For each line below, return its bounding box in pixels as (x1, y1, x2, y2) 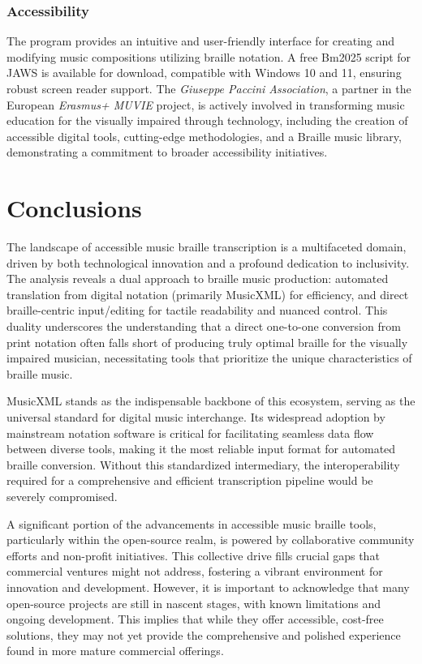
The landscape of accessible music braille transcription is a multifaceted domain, (6, 238, 407, 255)
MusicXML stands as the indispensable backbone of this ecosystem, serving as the (6, 392, 416, 409)
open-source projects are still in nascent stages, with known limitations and (6, 594, 381, 611)
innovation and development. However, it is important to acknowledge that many (6, 578, 410, 595)
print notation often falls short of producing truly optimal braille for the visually (6, 333, 408, 350)
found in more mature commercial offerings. (6, 642, 224, 659)
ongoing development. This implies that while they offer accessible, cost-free (6, 610, 384, 628)
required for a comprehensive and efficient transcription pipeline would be (6, 472, 373, 489)
